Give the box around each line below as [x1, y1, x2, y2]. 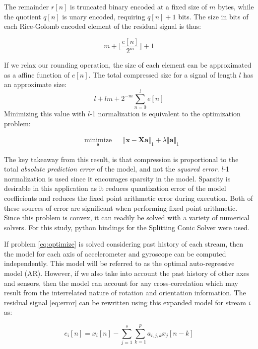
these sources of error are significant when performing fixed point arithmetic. [4, 202, 238, 213]
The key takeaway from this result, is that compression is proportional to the [4, 154, 239, 164]
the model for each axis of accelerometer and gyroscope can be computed [4, 248, 226, 259]
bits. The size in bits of [178, 11, 249, 21]
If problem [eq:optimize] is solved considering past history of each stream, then [4, 239, 244, 249]
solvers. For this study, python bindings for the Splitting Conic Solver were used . [4, 222, 250, 232]
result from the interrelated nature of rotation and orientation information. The [4, 287, 246, 298]
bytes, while [217, 1, 254, 11]
